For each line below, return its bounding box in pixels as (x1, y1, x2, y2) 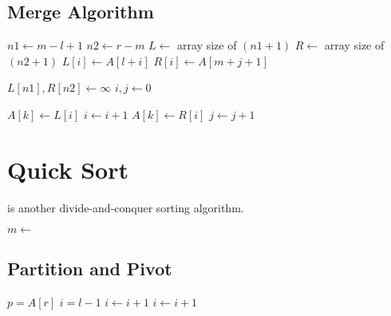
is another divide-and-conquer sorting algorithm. (7, 199, 244, 215)
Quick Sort (7, 152, 128, 185)
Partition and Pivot (7, 255, 172, 280)
